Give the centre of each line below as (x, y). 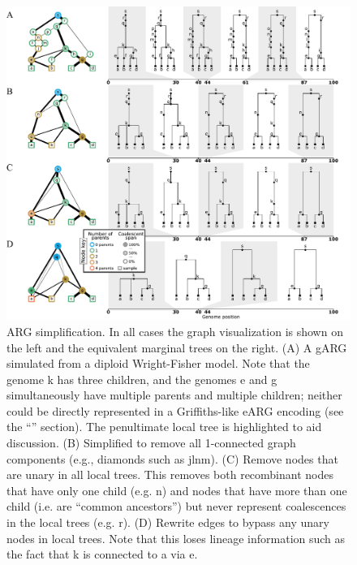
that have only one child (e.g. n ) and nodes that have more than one (177, 490)
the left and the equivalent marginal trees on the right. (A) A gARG (177, 347)
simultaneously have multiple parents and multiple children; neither (174, 395)
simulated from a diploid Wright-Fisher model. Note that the (158, 363)
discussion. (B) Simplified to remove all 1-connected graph (151, 443)
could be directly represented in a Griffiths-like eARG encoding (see (175, 410)
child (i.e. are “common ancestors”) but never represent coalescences (176, 506)
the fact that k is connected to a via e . (102, 554)
